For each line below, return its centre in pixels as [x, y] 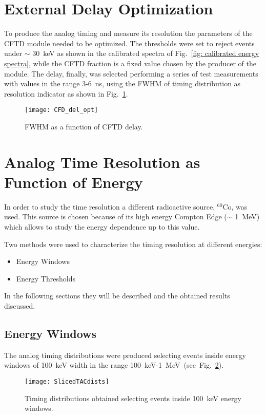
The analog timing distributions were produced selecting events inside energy [125, 355]
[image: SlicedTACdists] [67, 381]
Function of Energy [74, 182]
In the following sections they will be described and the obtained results [117, 296]
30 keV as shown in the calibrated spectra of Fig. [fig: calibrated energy [146, 53]
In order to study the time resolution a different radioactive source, [110, 206]
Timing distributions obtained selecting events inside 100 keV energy [133, 398]
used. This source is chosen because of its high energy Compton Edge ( [116, 216]
